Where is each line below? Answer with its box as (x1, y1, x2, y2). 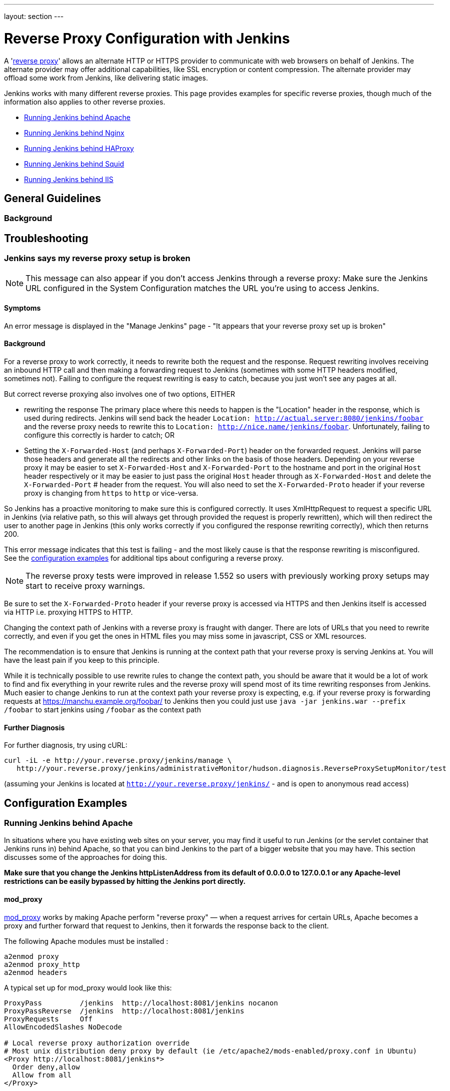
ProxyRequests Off (4, 1014, 93, 1023)
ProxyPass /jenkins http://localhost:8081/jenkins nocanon (4, 998, 278, 1007)
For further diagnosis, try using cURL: (4, 741, 127, 750)
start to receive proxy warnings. (25, 581, 145, 591)
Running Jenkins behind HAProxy (24, 144, 134, 153)
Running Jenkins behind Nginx (24, 128, 124, 137)
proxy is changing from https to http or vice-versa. (24, 489, 198, 497)
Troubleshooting (4, 232, 88, 245)
